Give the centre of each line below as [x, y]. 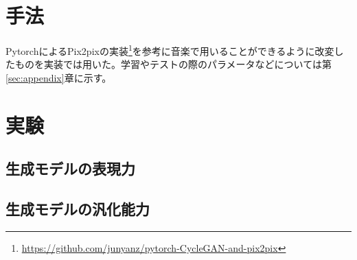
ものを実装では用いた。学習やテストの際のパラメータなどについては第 [173, 64]
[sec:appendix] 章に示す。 [59, 77]
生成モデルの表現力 [70, 168]
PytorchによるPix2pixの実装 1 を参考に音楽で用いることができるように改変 [170, 50]
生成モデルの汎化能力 [78, 209]
